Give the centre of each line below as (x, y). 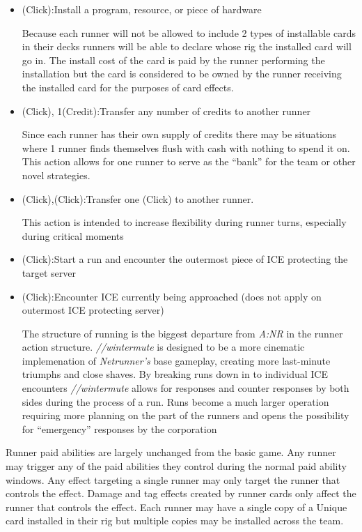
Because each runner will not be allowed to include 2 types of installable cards (189, 32)
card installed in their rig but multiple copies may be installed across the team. (175, 520)
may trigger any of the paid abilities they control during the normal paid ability (176, 466)
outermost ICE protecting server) (93, 310)
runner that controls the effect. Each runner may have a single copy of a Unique (176, 507)
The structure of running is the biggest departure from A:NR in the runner (182, 333)
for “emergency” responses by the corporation (119, 428)
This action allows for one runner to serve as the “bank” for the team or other (189, 161)
